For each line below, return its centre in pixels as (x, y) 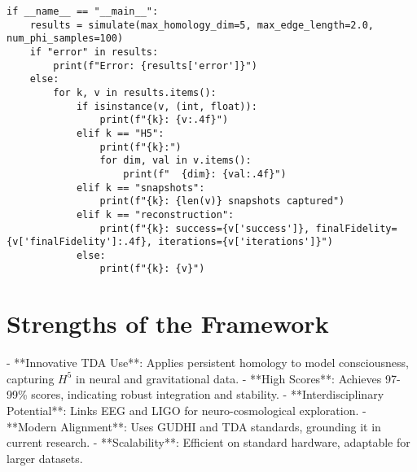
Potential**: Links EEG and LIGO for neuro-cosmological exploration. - (187, 411)
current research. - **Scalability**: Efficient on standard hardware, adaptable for (208, 442)
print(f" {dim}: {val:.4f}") (205, 174)
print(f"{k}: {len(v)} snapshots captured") (222, 201)
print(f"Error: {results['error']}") (155, 66)
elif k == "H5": (120, 133)
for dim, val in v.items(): (176, 161)
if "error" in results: (94, 52)
